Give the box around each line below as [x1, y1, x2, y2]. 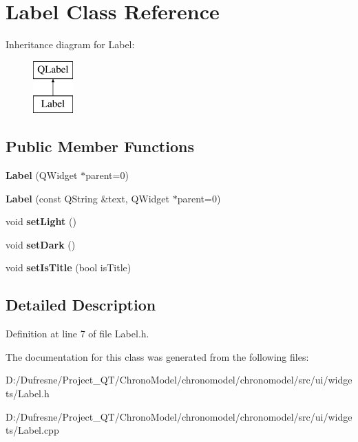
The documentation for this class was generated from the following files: [6, 349, 309, 364]
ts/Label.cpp [6, 423, 59, 437]
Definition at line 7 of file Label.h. [6, 326, 149, 341]
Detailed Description [6, 294, 156, 315]
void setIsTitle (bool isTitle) [6, 260, 131, 275]
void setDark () [6, 237, 76, 251]
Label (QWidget [6, 168, 78, 182]
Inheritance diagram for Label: [6, 37, 135, 52]
